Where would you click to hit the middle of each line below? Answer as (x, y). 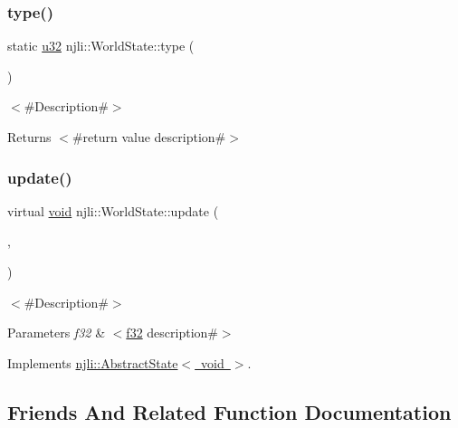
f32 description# (172, 333)
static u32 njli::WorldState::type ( (101, 46)
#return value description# (149, 137)
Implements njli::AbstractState (93, 362)
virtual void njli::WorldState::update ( (113, 210)
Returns (29, 137)
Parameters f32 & (57, 333)
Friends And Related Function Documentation (229, 411)
